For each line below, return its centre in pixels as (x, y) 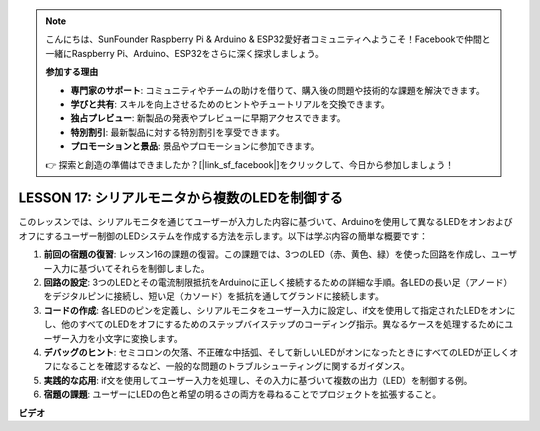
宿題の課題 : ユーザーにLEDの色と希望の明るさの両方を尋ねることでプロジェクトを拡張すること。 (242, 394)
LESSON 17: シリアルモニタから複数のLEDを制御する (181, 198)
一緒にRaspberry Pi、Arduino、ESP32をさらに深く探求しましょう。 (184, 53)
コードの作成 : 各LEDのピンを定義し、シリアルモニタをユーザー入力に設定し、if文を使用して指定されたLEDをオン (275, 310)
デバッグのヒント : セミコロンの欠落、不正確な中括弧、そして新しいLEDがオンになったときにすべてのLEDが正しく (276, 352)
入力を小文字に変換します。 (126, 338)
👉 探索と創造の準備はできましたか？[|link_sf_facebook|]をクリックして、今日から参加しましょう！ (250, 164)
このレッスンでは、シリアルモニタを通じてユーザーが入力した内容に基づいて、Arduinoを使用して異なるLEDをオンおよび (266, 222)
